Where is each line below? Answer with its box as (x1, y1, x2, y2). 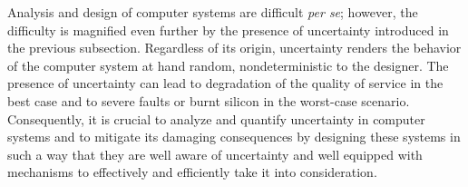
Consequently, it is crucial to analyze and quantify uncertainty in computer (7, 109, 425, 128)
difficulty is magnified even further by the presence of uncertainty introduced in (7, 20, 449, 39)
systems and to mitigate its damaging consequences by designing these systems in (7, 127, 461, 146)
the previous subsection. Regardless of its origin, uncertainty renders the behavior (7, 38, 462, 57)
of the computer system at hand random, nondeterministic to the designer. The (7, 55, 449, 74)
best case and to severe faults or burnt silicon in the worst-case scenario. (7, 91, 410, 110)
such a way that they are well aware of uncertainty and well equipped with (7, 144, 423, 163)
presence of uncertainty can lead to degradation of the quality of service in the (7, 74, 444, 93)
